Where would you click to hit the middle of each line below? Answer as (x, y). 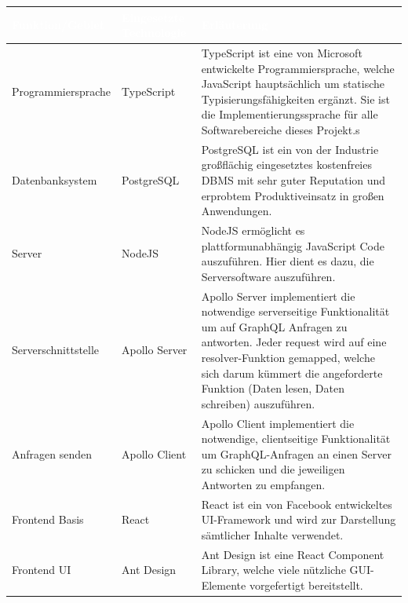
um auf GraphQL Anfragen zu (274, 326)
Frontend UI (42, 570)
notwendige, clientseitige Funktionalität (296, 439)
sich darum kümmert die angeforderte (292, 373)
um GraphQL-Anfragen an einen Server (297, 453)
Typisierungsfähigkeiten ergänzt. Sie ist (295, 99)
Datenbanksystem (55, 179)
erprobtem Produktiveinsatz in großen (293, 195)
